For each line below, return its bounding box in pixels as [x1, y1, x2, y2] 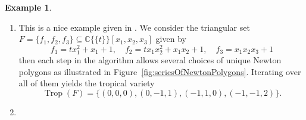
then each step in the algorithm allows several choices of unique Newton [18, 54, 282, 66]
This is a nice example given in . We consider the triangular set [18, 21, 250, 33]
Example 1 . [5, 1, 52, 13]
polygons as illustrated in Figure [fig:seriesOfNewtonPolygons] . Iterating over [18, 65, 301, 77]
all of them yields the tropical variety [18, 77, 155, 89]
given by [155, 33, 186, 45]
